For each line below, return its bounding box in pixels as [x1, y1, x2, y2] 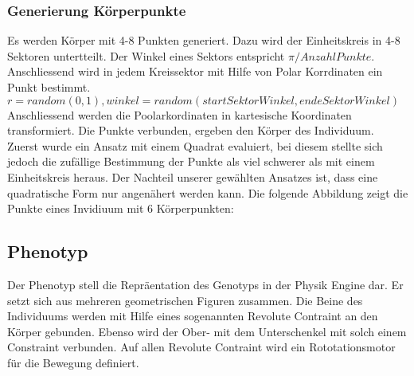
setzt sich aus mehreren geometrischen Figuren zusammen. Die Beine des [7, 292, 363, 308]
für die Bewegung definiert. [7, 354, 139, 370]
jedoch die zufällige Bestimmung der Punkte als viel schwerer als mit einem [7, 153, 375, 170]
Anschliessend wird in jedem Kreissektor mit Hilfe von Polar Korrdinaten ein [7, 63, 383, 80]
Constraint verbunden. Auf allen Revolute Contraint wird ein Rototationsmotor [7, 339, 396, 355]
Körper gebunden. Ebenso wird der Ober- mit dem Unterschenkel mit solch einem [7, 323, 407, 339]
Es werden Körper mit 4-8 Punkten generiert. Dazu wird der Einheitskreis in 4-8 [7, 32, 400, 49]
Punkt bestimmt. [7, 79, 91, 95]
